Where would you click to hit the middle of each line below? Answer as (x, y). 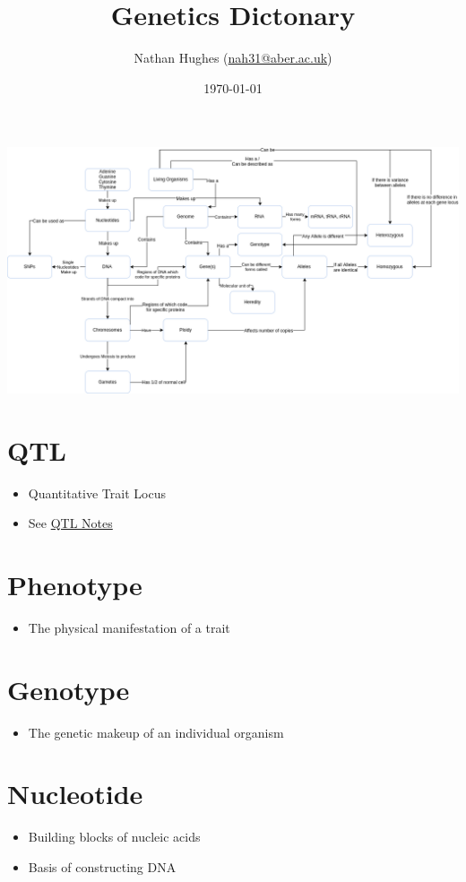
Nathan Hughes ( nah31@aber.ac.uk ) (233, 58)
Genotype (69, 689)
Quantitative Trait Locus (97, 493)
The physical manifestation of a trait (129, 627)
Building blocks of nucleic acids (114, 837)
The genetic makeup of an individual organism (156, 732)
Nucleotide (75, 794)
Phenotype (75, 585)
